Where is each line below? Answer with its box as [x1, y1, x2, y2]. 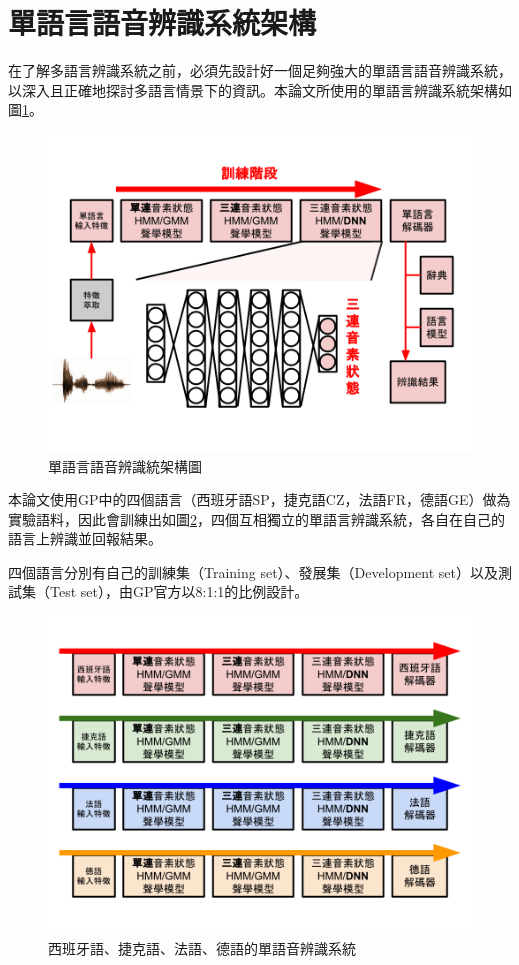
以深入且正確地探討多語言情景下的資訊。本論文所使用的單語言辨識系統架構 [8, 79, 498, 100]
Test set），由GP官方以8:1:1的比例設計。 [49, 581, 309, 602]
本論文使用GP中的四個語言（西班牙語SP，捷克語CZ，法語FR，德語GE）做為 [8, 489, 511, 510]
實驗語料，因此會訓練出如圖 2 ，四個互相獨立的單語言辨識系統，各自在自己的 [8, 508, 505, 529]
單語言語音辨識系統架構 [8, 2, 317, 43]
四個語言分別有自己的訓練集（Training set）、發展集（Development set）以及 [8, 561, 498, 582]
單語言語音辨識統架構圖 [48, 455, 202, 476]
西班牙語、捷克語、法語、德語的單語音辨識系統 [48, 937, 356, 958]
